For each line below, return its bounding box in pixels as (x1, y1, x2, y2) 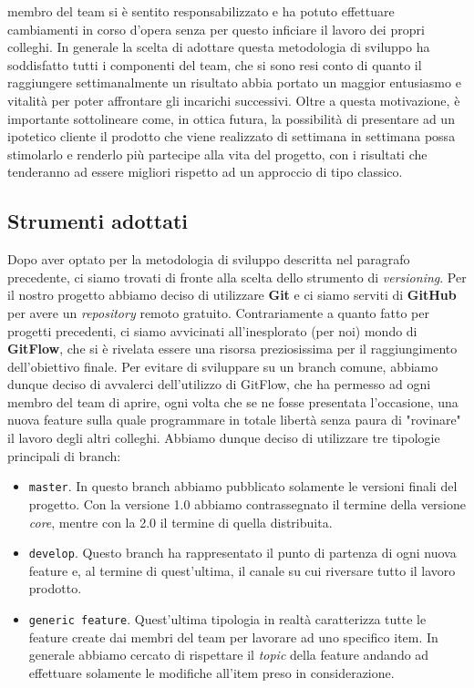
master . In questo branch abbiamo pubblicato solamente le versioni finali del (28, 477, 458, 496)
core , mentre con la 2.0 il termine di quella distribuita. (28, 512, 333, 531)
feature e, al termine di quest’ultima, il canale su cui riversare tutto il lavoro (28, 560, 456, 580)
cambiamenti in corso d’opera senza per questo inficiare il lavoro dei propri (7, 19, 425, 38)
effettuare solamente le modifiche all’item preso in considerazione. (28, 662, 395, 682)
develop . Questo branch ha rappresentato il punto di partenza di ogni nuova (28, 543, 457, 562)
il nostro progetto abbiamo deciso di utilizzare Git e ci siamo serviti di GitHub (7, 285, 457, 304)
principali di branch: (7, 446, 121, 465)
